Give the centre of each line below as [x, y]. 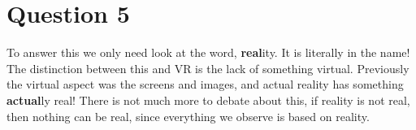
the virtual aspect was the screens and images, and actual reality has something [205, 84]
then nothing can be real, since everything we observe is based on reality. [188, 116]
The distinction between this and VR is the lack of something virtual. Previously [208, 68]
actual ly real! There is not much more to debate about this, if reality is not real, [208, 100]
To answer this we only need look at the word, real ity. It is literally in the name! [208, 52]
